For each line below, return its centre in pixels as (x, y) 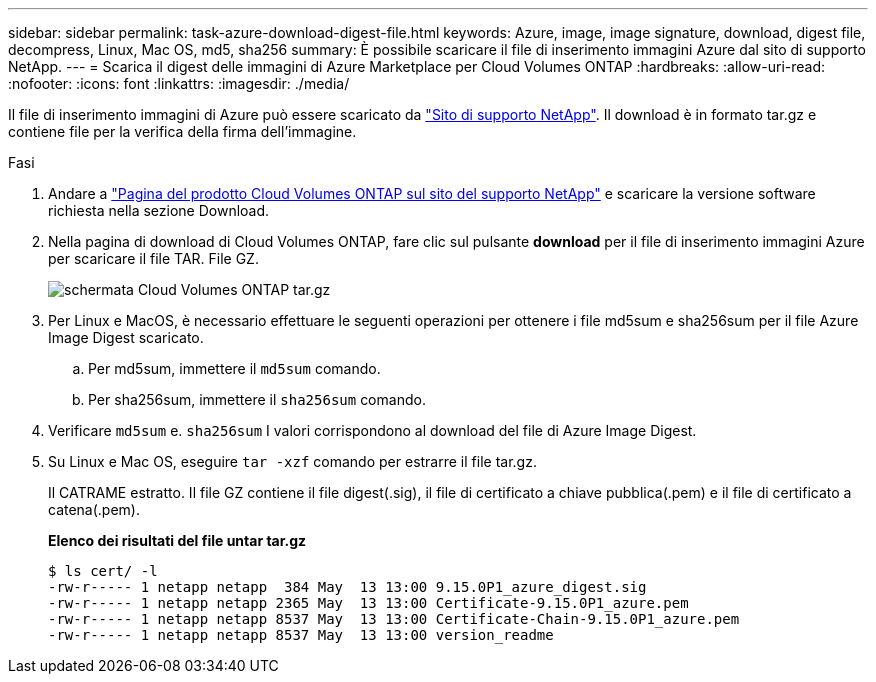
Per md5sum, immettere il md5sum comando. (234, 368)
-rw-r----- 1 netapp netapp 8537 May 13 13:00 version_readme (301, 635)
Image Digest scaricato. (126, 337)
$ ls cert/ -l (103, 571)
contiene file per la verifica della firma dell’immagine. (182, 131)
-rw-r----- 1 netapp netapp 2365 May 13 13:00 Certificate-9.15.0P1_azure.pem (368, 603)
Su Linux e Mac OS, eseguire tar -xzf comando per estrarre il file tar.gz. (292, 461)
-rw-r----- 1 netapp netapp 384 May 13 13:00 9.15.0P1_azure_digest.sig (347, 587)
